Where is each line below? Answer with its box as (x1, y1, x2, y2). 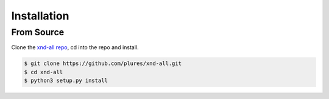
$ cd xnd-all (24, 69, 63, 75)
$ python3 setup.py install (24, 77, 108, 84)
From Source (11, 27, 65, 38)
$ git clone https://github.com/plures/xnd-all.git (24, 60, 182, 67)
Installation (11, 9, 69, 22)
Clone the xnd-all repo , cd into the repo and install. (11, 44, 140, 51)
